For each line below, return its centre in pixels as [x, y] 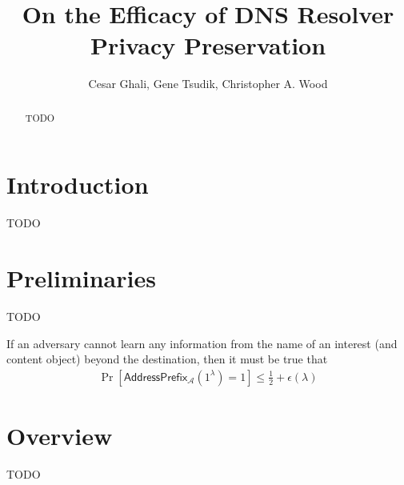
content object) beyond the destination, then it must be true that [167, 359]
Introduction [78, 184]
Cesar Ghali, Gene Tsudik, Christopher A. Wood [208, 84]
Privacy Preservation [208, 45]
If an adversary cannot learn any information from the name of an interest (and [202, 343]
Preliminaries [81, 278]
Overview [60, 436]
